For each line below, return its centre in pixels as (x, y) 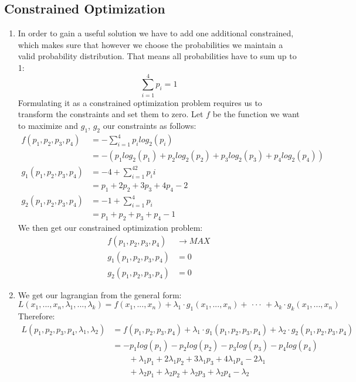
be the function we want (256, 114)
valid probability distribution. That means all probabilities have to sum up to (157, 56)
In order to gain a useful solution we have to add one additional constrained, (156, 33)
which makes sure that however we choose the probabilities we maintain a (150, 44)
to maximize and (48, 125)
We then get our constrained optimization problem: (110, 227)
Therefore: (36, 316)
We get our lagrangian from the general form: (100, 294)
